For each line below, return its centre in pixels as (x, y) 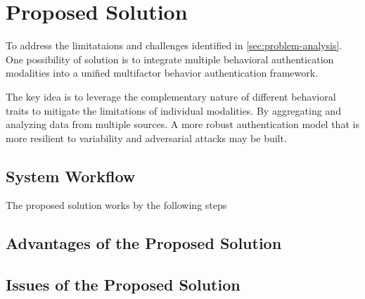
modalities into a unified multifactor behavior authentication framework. (162, 73)
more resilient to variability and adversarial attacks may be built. (146, 138)
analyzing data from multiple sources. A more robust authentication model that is (182, 124)
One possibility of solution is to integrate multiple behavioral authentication (170, 59)
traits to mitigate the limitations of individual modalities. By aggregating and (173, 110)
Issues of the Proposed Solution (123, 285)
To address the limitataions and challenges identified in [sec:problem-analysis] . (174, 45)
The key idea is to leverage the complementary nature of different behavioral (171, 96)
